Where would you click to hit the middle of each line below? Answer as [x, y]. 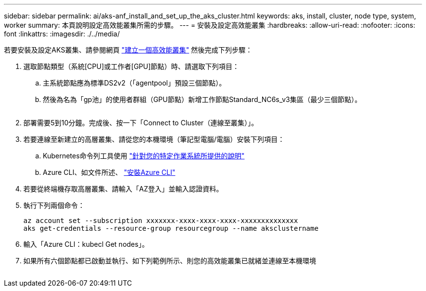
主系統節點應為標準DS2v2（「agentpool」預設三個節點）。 [134, 83]
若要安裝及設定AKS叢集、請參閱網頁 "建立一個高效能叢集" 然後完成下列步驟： [128, 50]
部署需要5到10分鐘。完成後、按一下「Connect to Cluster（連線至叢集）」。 [141, 123]
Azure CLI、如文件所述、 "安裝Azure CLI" [109, 172]
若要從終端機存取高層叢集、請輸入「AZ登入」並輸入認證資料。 [123, 189]
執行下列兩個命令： [54, 205]
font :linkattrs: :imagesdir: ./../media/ [62, 34]
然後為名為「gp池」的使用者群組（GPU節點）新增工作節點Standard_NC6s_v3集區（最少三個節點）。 [202, 99]
